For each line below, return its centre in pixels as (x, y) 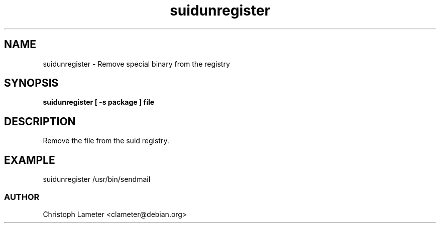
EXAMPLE (30, 160)
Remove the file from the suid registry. (106, 141)
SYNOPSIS (31, 83)
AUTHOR (22, 197)
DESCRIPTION (40, 121)
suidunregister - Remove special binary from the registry (136, 64)
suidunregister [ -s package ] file (99, 102)
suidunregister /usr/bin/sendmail (97, 179)
